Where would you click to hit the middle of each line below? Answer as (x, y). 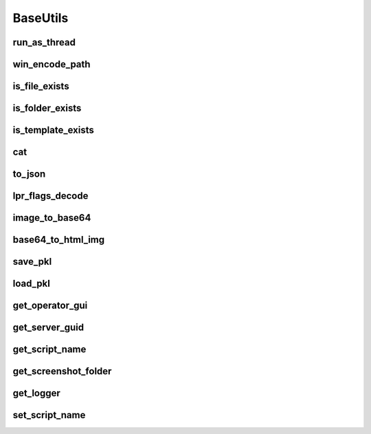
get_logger (37, 393)
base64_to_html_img (59, 240)
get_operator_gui (50, 306)
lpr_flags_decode (50, 196)
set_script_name (49, 415)
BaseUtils (41, 18)
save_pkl (32, 262)
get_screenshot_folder (62, 371)
